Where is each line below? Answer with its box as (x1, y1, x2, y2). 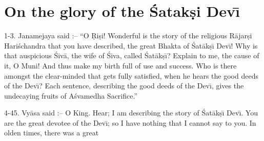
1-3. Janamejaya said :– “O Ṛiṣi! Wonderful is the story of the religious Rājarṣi (4, 30, 252, 41)
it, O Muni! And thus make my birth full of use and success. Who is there (4, 60, 237, 70)
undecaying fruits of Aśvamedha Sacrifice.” (4, 90, 138, 101)
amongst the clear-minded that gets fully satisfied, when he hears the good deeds (4, 70, 258, 81)
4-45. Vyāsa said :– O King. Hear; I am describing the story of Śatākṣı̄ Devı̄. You (4, 107, 258, 118)
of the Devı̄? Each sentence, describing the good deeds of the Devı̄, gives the (4, 80, 244, 91)
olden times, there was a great (4, 127, 99, 138)
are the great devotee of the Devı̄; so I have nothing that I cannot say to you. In (4, 117, 256, 128)
